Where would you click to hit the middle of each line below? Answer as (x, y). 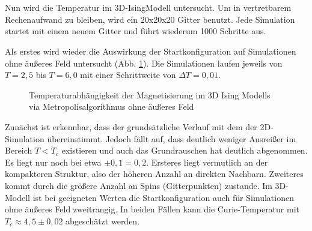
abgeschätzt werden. (103, 220)
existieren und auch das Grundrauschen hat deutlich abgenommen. (185, 150)
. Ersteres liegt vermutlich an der (207, 162)
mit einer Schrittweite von (128, 75)
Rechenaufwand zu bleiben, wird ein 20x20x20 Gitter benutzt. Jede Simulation (150, 19)
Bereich (19, 150)
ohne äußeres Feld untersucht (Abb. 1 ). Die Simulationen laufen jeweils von (144, 63)
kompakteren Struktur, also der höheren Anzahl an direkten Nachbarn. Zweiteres (154, 174)
